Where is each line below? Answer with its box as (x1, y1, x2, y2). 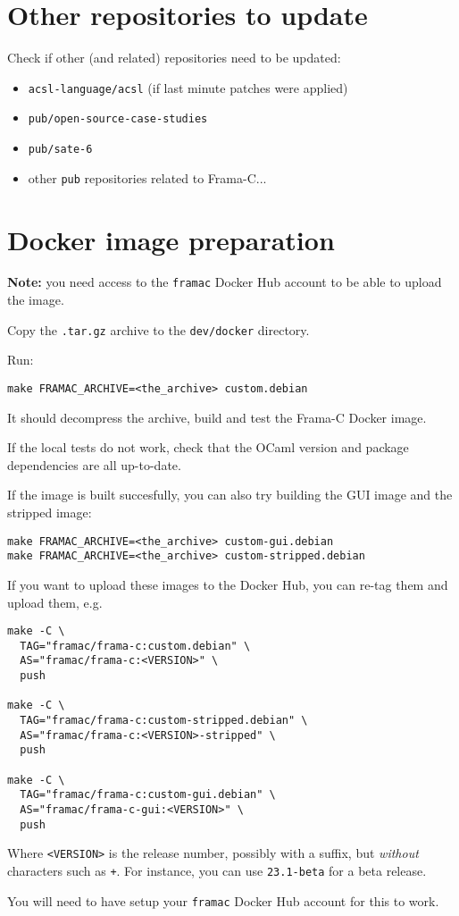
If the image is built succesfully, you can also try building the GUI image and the (7, 485, 453, 504)
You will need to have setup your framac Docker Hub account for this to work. (7, 891, 439, 910)
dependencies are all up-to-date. (7, 455, 181, 474)
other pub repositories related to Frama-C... (28, 168, 267, 187)
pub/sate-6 (28, 143, 93, 156)
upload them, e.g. (7, 592, 103, 611)
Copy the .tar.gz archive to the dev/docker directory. (7, 320, 310, 339)
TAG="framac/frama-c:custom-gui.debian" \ (20, 788, 276, 802)
